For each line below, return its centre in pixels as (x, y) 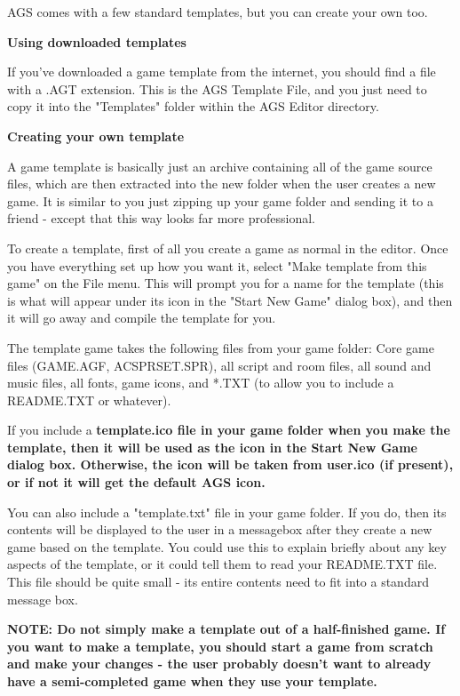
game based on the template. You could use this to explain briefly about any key (227, 546)
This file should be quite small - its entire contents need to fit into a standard (218, 582)
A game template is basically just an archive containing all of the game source (220, 166)
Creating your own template (96, 136)
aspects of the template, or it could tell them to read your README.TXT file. (222, 564)
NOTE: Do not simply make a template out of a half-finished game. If (226, 629)
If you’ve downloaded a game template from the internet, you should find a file (222, 72)
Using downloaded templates (97, 41)
